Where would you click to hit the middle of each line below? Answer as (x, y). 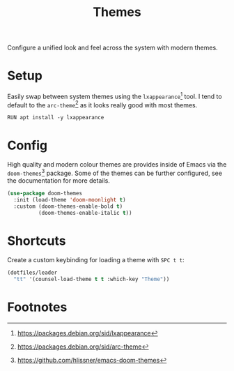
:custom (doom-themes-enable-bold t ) (68, 206)
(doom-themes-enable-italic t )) (85, 213)
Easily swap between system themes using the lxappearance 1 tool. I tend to (115, 96)
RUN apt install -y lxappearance (56, 118)
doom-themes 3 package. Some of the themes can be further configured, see (115, 173)
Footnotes (37, 307)
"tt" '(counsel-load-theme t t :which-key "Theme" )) (92, 280)
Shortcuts (37, 241)
